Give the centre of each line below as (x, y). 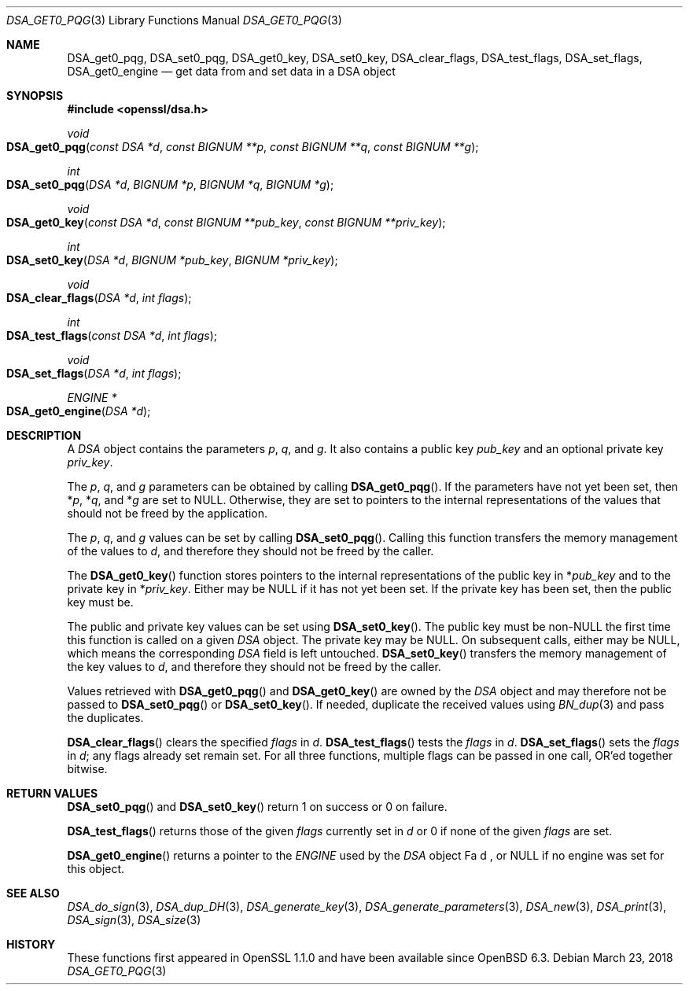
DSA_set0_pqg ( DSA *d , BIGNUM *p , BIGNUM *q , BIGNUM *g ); (170, 184)
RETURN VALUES (52, 793)
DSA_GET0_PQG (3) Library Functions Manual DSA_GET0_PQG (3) (174, 20)
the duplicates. (105, 718)
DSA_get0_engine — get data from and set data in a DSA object (231, 71)
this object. (96, 869)
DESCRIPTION (44, 435)
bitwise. (87, 769)
